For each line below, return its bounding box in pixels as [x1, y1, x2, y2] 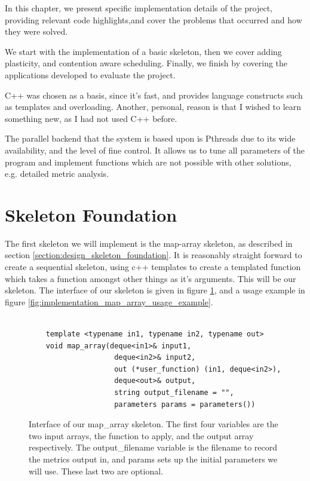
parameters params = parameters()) [114, 400, 256, 409]
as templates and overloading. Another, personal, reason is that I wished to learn [5, 100, 302, 113]
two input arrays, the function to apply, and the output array [29, 429, 254, 442]
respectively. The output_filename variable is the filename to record [29, 441, 278, 454]
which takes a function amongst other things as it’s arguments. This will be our [5, 272, 296, 284]
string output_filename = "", [114, 388, 234, 397]
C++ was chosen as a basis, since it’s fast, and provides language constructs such [5, 88, 303, 101]
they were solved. [5, 25, 68, 38]
